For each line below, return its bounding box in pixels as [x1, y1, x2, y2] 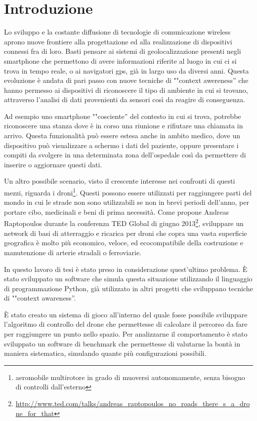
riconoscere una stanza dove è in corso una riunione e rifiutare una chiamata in [4, 120, 243, 131]
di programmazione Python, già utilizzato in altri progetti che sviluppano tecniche [4, 283, 253, 293]
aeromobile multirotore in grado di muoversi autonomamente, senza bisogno [15, 372, 245, 382]
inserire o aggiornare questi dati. [4, 159, 102, 169]
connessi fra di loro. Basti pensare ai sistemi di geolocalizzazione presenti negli [4, 46, 241, 56]
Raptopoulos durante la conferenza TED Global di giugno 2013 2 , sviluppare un [4, 217, 244, 229]
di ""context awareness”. [4, 293, 76, 303]
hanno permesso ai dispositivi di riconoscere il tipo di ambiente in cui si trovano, [4, 84, 248, 95]
